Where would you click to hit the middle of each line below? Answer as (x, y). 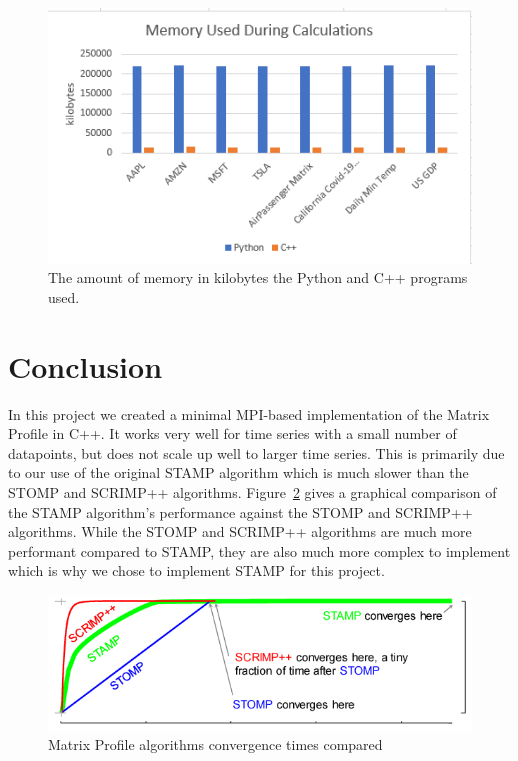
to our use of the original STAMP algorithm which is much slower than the (238, 472)
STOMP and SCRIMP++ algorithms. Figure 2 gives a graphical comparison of (252, 491)
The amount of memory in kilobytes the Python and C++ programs (258, 277)
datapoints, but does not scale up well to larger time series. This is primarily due (256, 452)
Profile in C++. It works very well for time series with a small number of (232, 433)
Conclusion (85, 365)
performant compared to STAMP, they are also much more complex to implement (259, 550)
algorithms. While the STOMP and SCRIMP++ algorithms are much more (240, 531)
